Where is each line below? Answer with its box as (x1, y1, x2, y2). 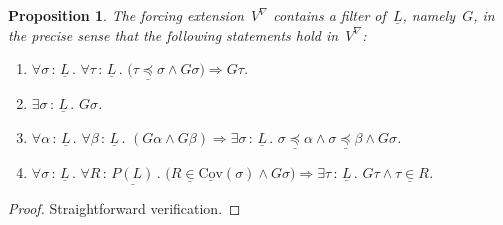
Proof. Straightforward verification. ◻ (8, 198, 241, 219)
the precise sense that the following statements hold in (8, 24, 339, 45)
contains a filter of (273, 5, 386, 25)
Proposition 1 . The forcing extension (8, 5, 244, 25)
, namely (402, 5, 456, 25)
